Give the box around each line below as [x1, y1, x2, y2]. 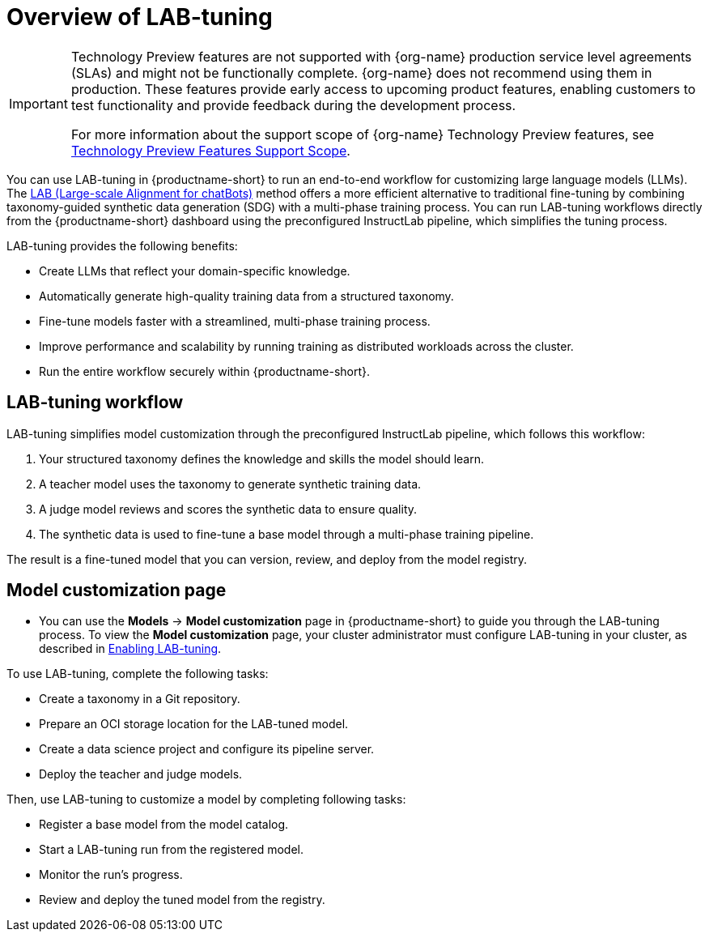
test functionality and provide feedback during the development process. [70, 96, 516, 113]
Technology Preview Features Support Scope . [70, 142, 350, 159]
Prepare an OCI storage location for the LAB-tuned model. [39, 717, 349, 731]
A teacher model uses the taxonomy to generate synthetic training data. [39, 476, 422, 491]
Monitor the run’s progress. [39, 868, 183, 882]
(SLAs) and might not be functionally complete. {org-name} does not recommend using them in [70, 64, 652, 81]
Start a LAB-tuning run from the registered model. [39, 842, 304, 857]
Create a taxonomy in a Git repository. [39, 692, 240, 706]
